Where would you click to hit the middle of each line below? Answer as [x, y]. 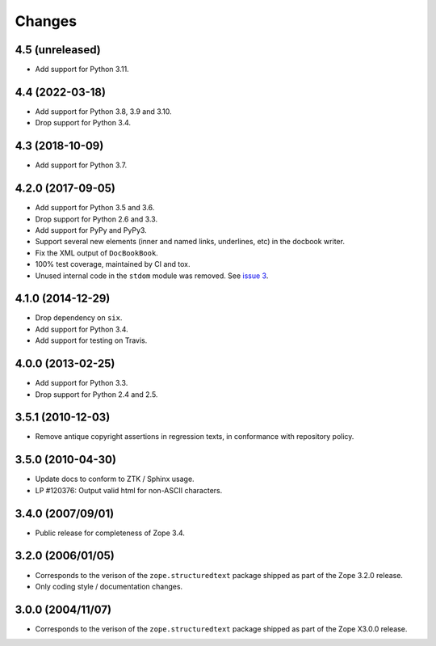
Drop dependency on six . [79, 318]
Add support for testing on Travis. [91, 340]
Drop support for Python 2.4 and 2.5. [96, 394]
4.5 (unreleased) [58, 50]
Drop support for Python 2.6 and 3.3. [96, 219]
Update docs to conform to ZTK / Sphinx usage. [115, 479]
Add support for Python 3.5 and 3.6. [95, 208]
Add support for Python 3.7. [81, 165]
